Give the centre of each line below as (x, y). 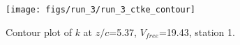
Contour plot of (39, 31)
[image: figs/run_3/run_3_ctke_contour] (101, 10)
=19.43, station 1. (197, 31)
